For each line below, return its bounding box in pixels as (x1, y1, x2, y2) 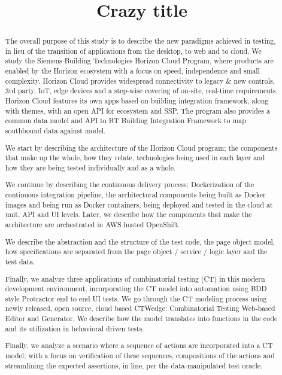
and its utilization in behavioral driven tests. (5, 323, 144, 333)
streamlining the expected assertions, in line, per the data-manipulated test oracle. (5, 360, 263, 370)
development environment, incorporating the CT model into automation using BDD (5, 283, 267, 294)
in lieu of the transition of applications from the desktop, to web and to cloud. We (5, 45, 262, 56)
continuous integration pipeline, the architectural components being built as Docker (5, 190, 266, 200)
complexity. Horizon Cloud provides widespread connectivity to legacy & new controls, (5, 75, 275, 86)
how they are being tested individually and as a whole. (5, 162, 176, 172)
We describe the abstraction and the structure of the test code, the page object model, (5, 236, 275, 246)
